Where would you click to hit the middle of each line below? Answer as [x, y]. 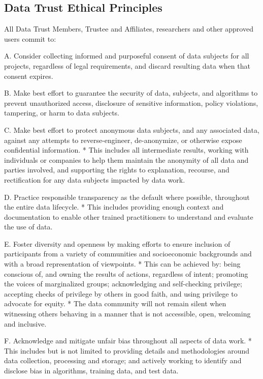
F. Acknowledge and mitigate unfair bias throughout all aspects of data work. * [128, 341]
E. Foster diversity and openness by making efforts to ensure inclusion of [117, 243]
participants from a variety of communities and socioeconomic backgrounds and [128, 254]
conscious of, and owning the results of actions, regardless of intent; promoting [126, 273]
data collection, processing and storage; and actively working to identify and [123, 360]
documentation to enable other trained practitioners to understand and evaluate [129, 216]
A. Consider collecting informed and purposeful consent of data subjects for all [127, 56]
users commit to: [30, 38]
